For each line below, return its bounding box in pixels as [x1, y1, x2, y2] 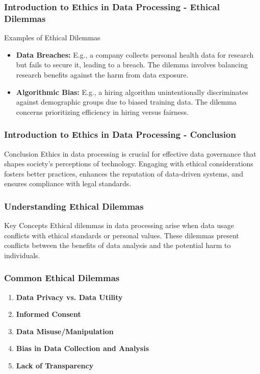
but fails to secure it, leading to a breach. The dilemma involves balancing [16, 59, 248, 70]
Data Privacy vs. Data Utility [16, 291, 123, 302]
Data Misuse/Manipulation [16, 326, 114, 336]
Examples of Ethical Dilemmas [4, 32, 100, 43]
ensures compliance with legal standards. [4, 178, 132, 189]
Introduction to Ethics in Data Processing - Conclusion [4, 128, 236, 141]
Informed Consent [16, 309, 81, 319]
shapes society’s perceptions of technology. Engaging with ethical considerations [4, 158, 253, 169]
